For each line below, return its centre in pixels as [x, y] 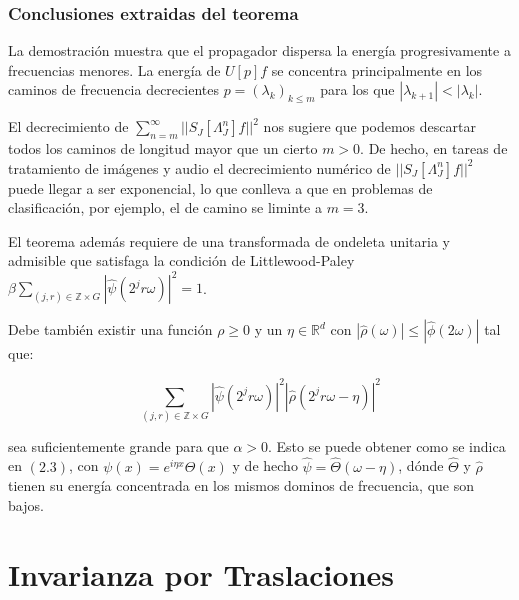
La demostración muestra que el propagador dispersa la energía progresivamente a [259, 50]
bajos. [26, 504]
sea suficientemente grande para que [118, 445]
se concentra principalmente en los [377, 69]
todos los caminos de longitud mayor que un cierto [163, 148]
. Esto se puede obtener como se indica [387, 445]
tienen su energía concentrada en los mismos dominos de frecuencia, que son [241, 485]
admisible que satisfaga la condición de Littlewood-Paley [181, 260]
